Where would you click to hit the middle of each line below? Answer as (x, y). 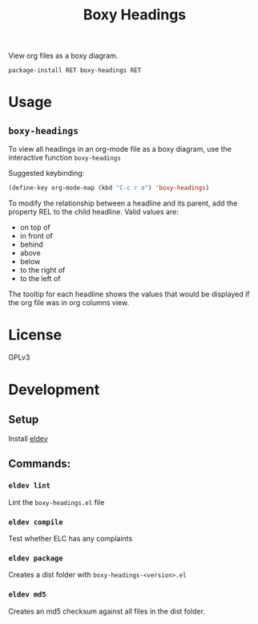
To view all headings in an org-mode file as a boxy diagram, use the (120, 149)
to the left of (40, 279)
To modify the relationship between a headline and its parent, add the (123, 203)
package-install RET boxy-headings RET (75, 71)
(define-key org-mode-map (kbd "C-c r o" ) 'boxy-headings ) (109, 188)
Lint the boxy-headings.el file (56, 502)
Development (54, 390)
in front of (36, 236)
